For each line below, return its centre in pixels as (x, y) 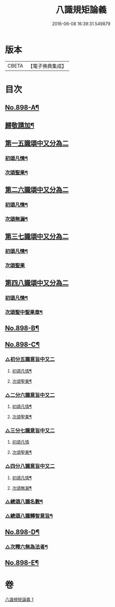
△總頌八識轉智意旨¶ (29, 516)
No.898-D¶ (22, 532)
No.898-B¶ (22, 328)
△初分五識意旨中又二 (30, 359)
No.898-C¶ (22, 345)
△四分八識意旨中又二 (30, 466)
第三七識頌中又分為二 (37, 236)
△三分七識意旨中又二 (30, 430)
